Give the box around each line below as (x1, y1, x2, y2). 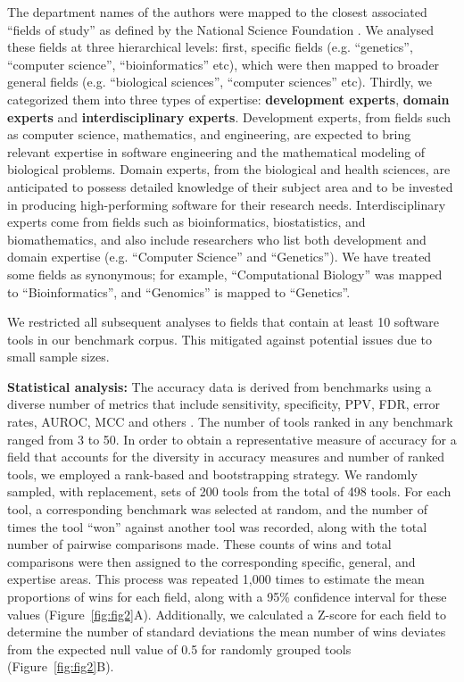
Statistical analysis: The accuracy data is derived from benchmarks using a (7, 377, 432, 395)
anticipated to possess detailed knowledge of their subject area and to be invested (7, 177, 453, 195)
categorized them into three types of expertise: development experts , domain (7, 89, 450, 108)
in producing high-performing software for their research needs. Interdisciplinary (7, 195, 446, 213)
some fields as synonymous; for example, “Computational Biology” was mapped (7, 264, 443, 283)
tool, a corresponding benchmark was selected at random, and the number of (7, 500, 427, 519)
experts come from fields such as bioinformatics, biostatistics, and (7, 212, 366, 231)
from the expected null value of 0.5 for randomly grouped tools (7, 639, 352, 658)
